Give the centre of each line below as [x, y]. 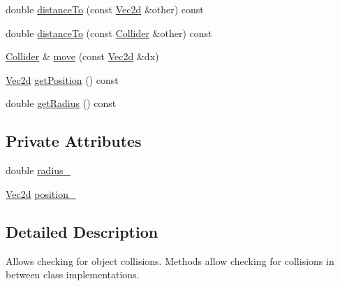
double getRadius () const [61, 103]
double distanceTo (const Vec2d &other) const [105, 9]
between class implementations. [73, 274]
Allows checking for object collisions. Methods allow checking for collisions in [170, 260]
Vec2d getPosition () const [62, 79]
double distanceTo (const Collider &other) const [109, 33]
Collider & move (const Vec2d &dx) [82, 56]
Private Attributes [74, 141]
